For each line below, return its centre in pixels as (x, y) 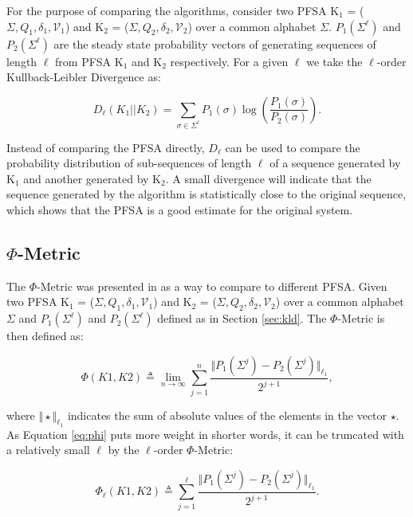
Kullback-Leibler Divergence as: (84, 77)
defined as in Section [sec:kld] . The (242, 318)
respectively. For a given (229, 61)
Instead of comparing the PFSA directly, (106, 147)
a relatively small (48, 450)
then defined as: (45, 336)
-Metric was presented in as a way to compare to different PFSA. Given (212, 286)
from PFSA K (89, 61)
